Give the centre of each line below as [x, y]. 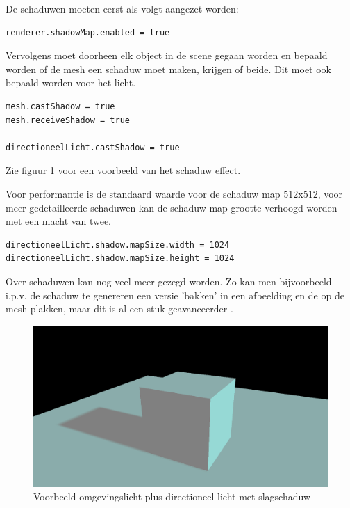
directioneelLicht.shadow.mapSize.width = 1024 [118, 245]
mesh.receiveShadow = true [68, 120]
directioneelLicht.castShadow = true [93, 147]
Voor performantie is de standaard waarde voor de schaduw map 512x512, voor [174, 193]
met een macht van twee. [58, 221]
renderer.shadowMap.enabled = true [88, 32]
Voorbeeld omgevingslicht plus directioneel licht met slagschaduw [172, 497]
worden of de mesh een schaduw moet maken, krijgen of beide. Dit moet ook [168, 69]
